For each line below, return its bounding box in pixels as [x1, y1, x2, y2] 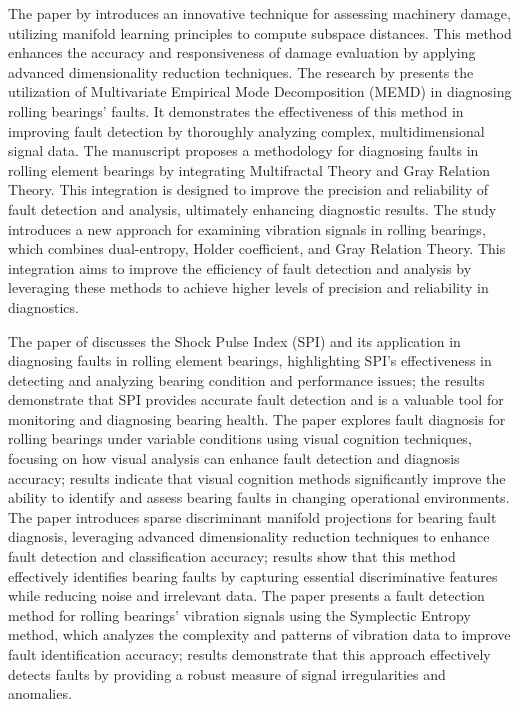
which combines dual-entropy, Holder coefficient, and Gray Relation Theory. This [8, 238, 506, 259]
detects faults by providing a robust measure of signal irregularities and [8, 663, 446, 684]
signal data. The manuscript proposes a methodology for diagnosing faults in [8, 140, 479, 161]
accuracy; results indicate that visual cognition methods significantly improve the [8, 467, 506, 488]
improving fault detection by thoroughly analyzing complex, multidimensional [8, 120, 485, 141]
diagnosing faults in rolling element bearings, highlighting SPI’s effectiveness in [8, 350, 492, 371]
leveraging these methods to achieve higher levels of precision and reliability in [8, 277, 489, 298]
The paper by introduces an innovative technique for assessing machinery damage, [8, 3, 511, 23]
